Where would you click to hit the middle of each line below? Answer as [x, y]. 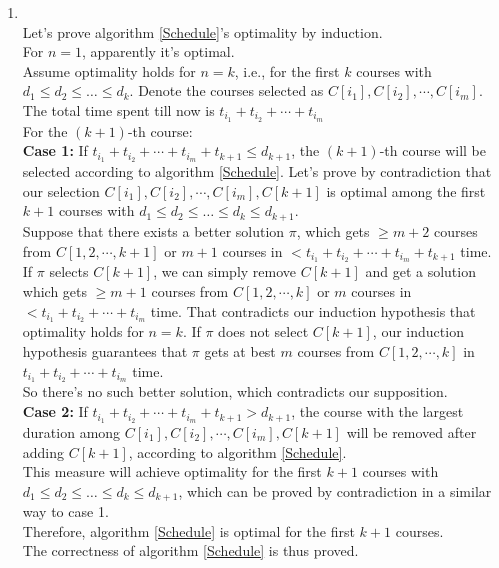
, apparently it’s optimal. [158, 51]
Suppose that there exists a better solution [153, 230]
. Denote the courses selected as [226, 90]
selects [69, 271]
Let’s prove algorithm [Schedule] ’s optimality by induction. [202, 31]
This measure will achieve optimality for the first [172, 471]
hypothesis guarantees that [105, 351]
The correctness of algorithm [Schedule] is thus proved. [190, 550]
